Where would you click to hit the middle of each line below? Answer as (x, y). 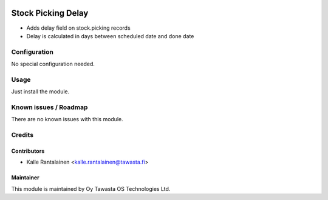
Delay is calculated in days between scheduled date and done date (110, 36)
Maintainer (25, 178)
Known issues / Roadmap (50, 107)
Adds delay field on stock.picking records (78, 28)
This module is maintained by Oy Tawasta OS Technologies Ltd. (91, 188)
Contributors (28, 151)
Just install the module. (40, 92)
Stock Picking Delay (50, 13)
